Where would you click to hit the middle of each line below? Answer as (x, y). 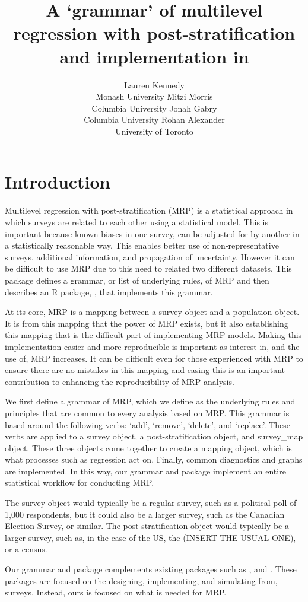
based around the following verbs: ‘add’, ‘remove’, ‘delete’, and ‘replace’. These (148, 424)
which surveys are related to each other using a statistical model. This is (136, 222)
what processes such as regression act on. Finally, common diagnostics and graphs (154, 459)
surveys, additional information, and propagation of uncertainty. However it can (150, 257)
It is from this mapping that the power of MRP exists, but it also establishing (147, 323)
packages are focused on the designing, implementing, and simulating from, (141, 580)
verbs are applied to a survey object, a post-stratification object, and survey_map (154, 436)
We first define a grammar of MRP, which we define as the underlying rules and (150, 401)
